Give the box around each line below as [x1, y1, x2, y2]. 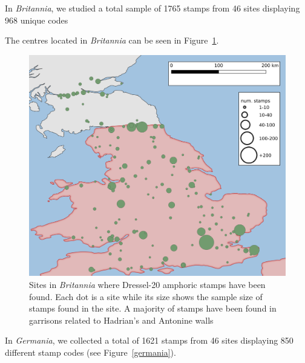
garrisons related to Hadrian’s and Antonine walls [29, 313, 214, 326]
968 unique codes [5, 13, 68, 26]
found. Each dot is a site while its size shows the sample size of [29, 290, 263, 302]
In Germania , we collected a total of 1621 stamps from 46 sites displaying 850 [5, 334, 294, 347]
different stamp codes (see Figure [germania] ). [5, 345, 176, 358]
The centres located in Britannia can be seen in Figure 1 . [5, 34, 219, 47]
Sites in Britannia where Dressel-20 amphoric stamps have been [29, 278, 266, 290]
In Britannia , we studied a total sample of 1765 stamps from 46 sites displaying [5, 2, 300, 14]
